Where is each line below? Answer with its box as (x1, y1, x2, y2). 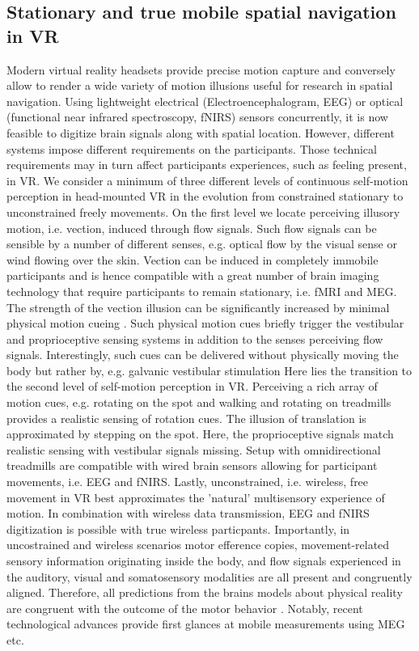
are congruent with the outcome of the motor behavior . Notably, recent (6, 599, 363, 616)
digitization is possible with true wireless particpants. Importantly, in (6, 520, 350, 537)
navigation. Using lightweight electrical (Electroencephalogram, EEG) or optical (6, 92, 404, 109)
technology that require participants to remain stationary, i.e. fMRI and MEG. (6, 282, 397, 299)
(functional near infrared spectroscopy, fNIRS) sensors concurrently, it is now (6, 108, 388, 125)
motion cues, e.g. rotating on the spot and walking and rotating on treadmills (6, 394, 391, 411)
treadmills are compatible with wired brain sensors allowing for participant (6, 457, 378, 474)
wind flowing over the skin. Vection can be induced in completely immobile (6, 251, 379, 268)
